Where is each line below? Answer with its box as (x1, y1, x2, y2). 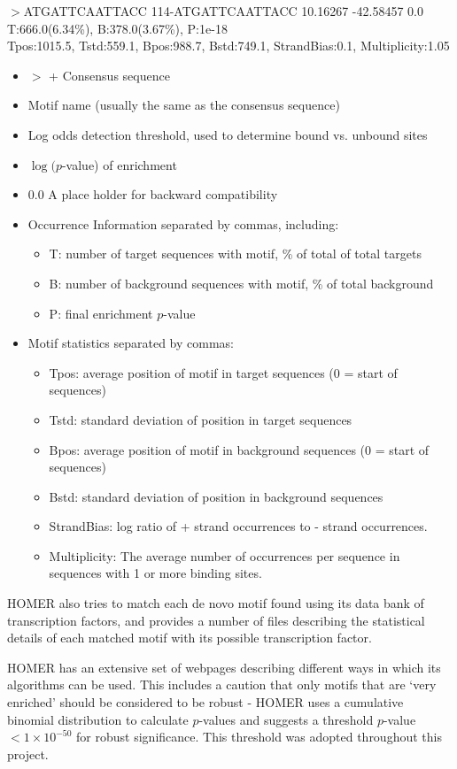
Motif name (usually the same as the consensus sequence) (27, 96, 340, 114)
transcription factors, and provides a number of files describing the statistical (7, 611, 425, 629)
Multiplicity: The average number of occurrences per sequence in (49, 546, 400, 565)
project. (7, 744, 49, 763)
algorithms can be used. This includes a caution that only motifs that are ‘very (7, 675, 437, 694)
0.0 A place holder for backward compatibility (27, 185, 278, 204)
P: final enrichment (49, 304, 153, 322)
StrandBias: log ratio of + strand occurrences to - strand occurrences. (49, 517, 428, 535)
